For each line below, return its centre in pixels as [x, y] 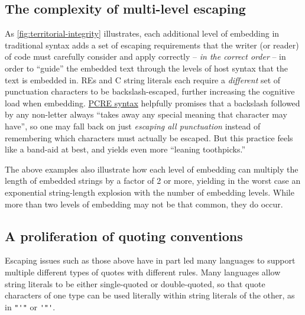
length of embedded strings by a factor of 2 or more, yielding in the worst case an [153, 181]
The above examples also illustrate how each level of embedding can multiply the [152, 169]
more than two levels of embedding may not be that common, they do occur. [144, 204]
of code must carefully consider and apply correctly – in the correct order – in [145, 56]
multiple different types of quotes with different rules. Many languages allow [143, 272]
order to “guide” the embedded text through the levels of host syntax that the [147, 68]
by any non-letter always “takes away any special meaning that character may [146, 114]
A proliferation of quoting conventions [124, 236]
